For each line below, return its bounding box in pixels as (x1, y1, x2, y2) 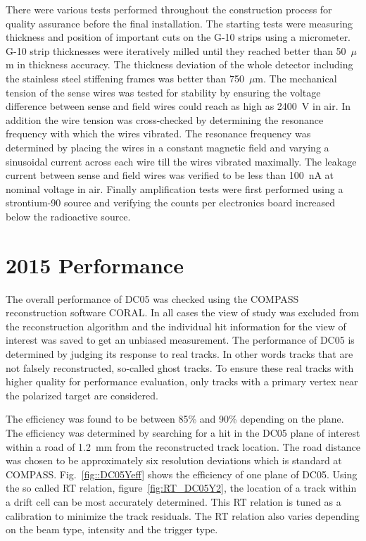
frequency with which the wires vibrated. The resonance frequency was (6, 126, 311, 141)
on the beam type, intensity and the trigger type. (6, 522, 218, 537)
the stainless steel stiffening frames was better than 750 (6, 70, 244, 85)
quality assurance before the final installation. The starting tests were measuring (6, 15, 353, 30)
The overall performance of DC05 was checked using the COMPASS (6, 291, 299, 306)
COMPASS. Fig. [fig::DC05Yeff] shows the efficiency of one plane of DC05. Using (6, 466, 358, 481)
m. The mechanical (255, 70, 337, 85)
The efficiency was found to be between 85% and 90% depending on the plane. (6, 411, 344, 426)
